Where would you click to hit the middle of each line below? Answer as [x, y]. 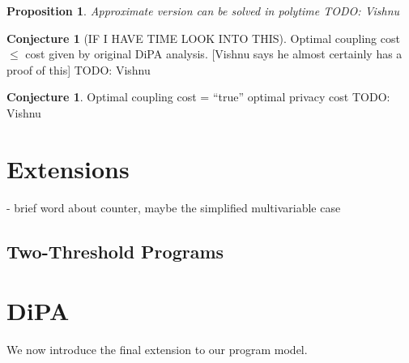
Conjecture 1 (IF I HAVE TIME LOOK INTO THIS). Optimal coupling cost [203, 38]
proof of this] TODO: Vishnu [79, 69]
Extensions [68, 168]
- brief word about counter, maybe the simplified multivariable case [174, 207]
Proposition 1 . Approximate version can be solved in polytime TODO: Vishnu [203, 11]
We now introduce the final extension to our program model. [157, 350]
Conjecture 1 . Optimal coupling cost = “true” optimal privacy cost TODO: [198, 97]
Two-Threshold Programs [115, 251]
